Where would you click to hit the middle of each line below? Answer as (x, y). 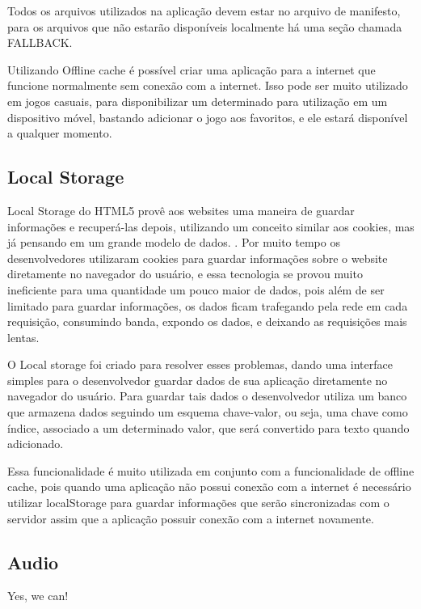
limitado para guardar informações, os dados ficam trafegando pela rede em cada (208, 305)
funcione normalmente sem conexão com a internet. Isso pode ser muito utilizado (208, 85)
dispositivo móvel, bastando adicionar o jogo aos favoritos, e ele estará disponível (208, 117)
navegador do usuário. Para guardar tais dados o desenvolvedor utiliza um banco (207, 396)
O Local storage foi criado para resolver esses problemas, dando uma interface (200, 364)
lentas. (23, 337)
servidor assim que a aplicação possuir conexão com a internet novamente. (191, 518)
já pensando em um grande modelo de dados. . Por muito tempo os (174, 242)
